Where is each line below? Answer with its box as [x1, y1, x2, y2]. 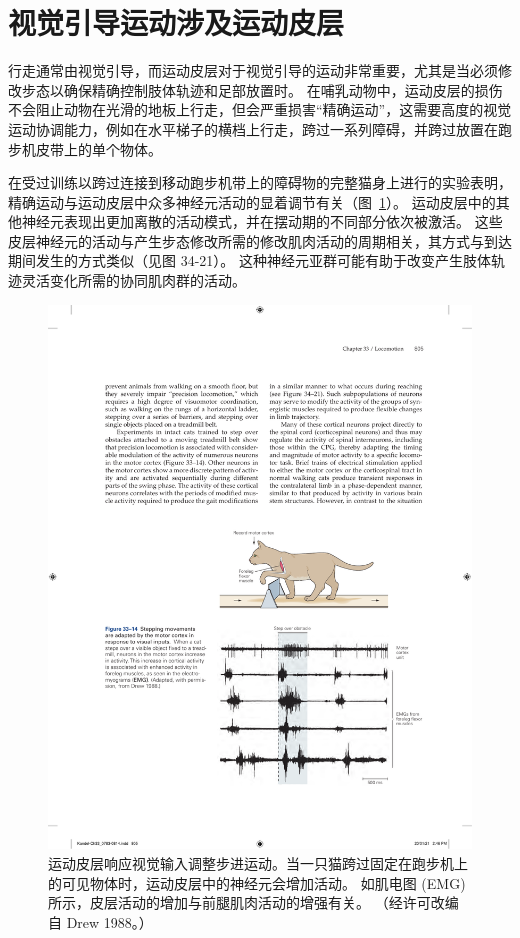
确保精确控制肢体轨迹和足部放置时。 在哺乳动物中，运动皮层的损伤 [63, 79, 503, 100]
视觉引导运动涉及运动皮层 [8, 2, 345, 43]
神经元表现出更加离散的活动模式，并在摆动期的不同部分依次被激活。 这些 [21, 211, 503, 232]
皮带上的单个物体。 [35, 138, 162, 159]
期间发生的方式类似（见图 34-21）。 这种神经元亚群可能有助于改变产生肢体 [8, 250, 491, 271]
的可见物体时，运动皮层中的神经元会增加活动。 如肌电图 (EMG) [48, 872, 466, 893]
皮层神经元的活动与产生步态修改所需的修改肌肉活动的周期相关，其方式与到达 [8, 230, 512, 251]
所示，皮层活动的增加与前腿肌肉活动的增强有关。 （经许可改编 [48, 892, 459, 913]
